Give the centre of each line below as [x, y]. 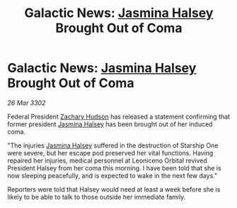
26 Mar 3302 [27, 103]
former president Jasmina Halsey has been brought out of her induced [110, 124]
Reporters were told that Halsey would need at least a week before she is [114, 189]
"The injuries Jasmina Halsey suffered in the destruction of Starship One [113, 145]
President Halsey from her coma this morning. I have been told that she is [114, 168]
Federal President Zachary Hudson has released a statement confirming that [119, 116]
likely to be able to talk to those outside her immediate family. [97, 197]
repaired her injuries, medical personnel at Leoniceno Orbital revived [107, 160]
